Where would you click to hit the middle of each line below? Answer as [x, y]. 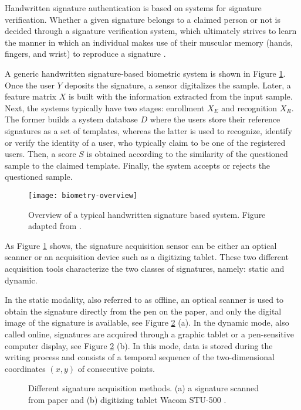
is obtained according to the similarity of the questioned [187, 154]
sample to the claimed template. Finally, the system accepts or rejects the [138, 165]
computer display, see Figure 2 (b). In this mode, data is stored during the [139, 345]
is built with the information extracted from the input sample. [180, 96]
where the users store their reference [215, 119]
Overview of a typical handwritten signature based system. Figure [147, 214]
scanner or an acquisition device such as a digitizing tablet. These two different [147, 257]
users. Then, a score [40, 154]
